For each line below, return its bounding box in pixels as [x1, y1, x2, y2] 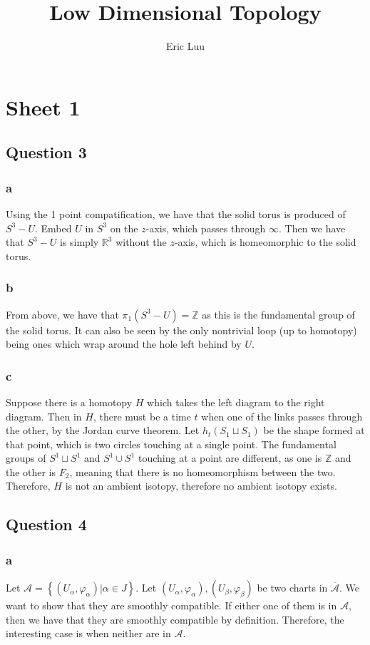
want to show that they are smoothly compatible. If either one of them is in [6, 598, 337, 613]
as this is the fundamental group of [202, 306, 355, 321]
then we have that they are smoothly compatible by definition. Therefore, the [6, 612, 344, 626]
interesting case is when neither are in [6, 626, 171, 641]
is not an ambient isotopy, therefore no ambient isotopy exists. [65, 478, 337, 493]
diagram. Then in [6, 408, 82, 423]
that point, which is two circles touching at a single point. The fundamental [6, 436, 336, 451]
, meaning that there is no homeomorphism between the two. [69, 464, 336, 479]
